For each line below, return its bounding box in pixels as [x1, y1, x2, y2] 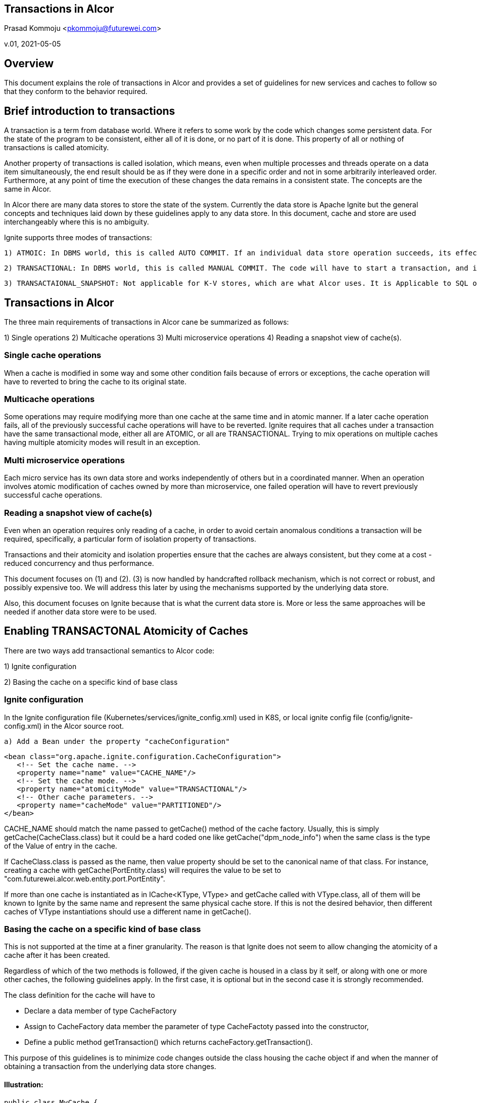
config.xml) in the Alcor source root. [4, 721, 124, 730]
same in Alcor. [4, 185, 52, 194]
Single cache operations [4, 350, 102, 361]
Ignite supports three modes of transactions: [4, 233, 152, 242]
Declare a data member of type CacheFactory [24, 1006, 177, 1016]
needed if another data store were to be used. [4, 607, 157, 616]
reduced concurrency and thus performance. [4, 558, 154, 567]
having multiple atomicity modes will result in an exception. [4, 438, 201, 447]
